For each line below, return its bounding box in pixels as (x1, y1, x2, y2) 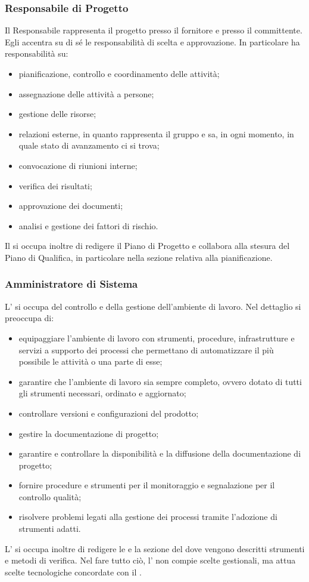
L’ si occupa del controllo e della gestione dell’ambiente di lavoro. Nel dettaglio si (5, 300, 301, 312)
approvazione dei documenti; (18, 199, 123, 212)
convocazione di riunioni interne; (18, 159, 138, 171)
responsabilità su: (5, 47, 68, 60)
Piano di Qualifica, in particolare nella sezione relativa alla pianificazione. (5, 251, 273, 263)
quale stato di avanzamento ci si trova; (18, 139, 160, 152)
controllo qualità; (18, 490, 82, 503)
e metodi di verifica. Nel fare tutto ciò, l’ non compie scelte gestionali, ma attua (5, 554, 296, 566)
